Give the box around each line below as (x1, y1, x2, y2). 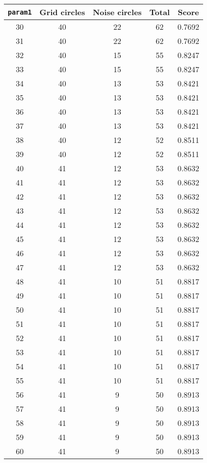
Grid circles (39, 6, 85, 18)
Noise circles (93, 6, 142, 18)
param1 (8, 8, 32, 16)
